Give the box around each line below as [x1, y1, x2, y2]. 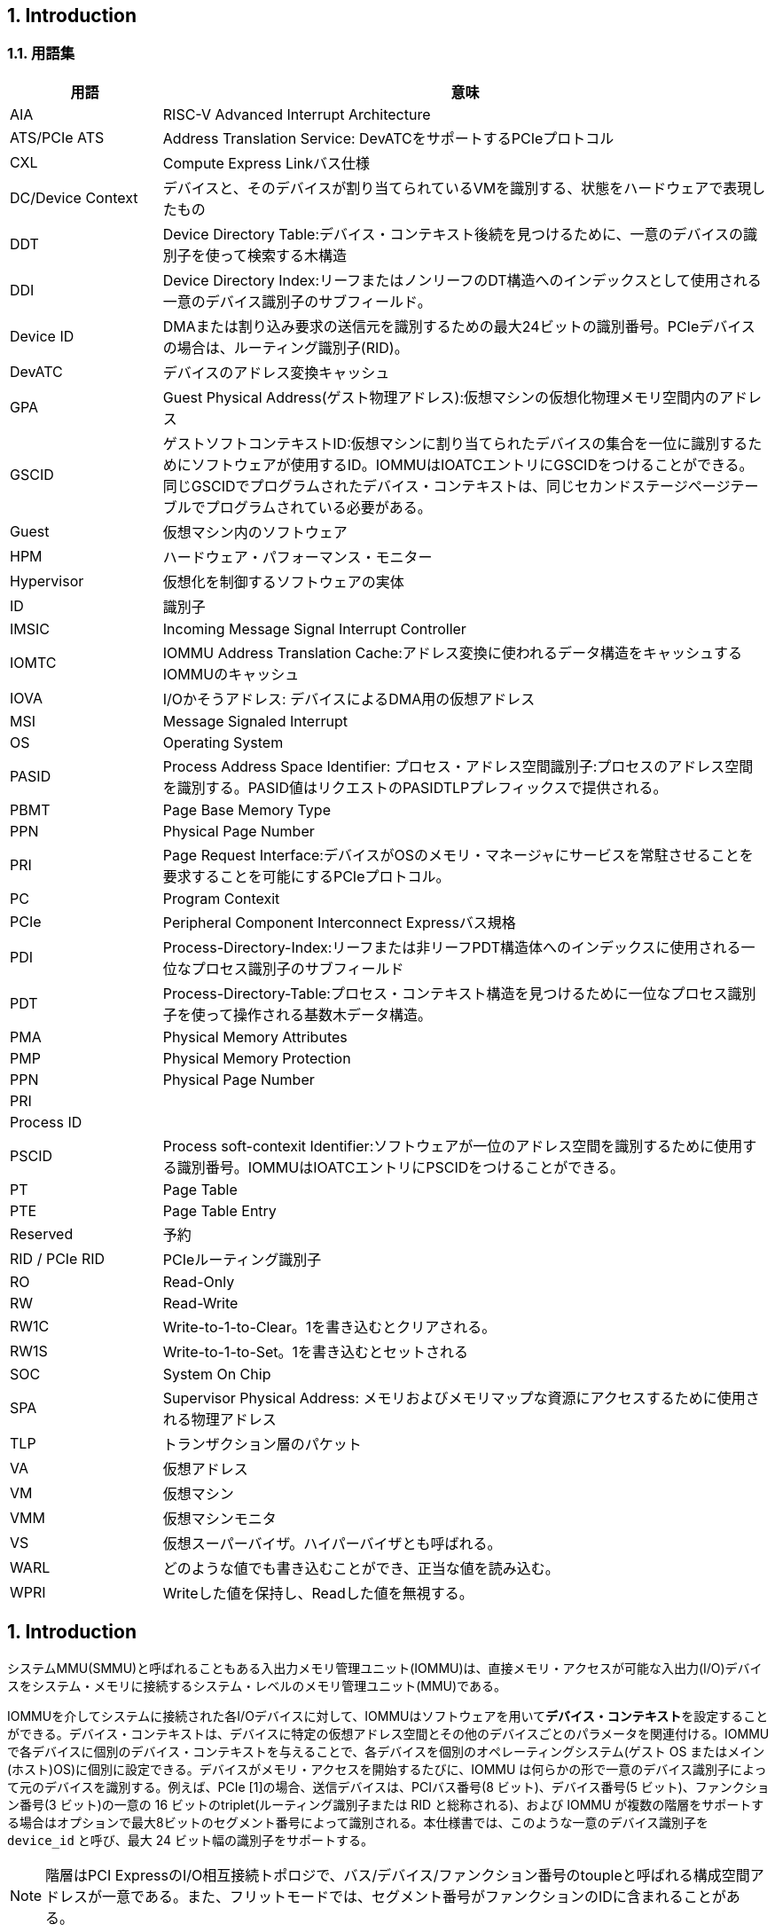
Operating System [162, 733, 284, 751]
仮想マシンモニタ [162, 1509, 277, 1528]
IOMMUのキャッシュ [162, 664, 300, 683]
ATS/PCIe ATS [10, 128, 105, 146]
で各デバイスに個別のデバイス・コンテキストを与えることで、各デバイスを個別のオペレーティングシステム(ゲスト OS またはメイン [7, 1743, 765, 1759]
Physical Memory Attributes [162, 1027, 348, 1046]
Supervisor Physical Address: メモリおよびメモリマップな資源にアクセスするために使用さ [162, 1388, 760, 1407]
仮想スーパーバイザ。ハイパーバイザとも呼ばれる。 [162, 1534, 502, 1552]
